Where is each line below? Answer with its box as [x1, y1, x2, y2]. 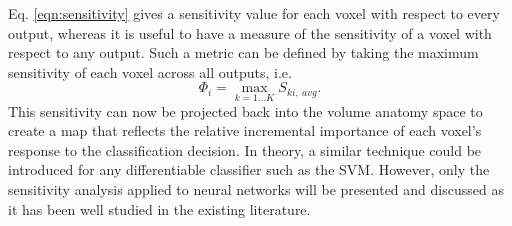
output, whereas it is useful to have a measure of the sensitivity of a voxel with [8, 22, 492, 43]
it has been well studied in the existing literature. [8, 198, 311, 219]
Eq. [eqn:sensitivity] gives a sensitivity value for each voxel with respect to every [8, 3, 500, 23]
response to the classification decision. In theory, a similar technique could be [8, 139, 482, 160]
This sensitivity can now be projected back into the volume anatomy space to [8, 100, 483, 121]
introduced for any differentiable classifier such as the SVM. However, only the [8, 159, 490, 180]
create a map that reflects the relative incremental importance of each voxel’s [8, 120, 482, 141]
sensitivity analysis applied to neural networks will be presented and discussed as [8, 178, 504, 199]
